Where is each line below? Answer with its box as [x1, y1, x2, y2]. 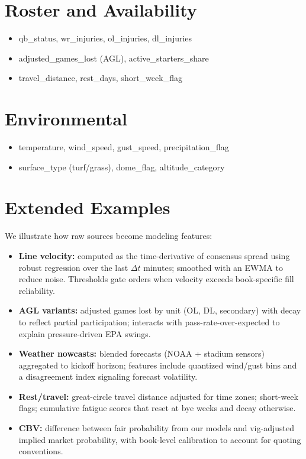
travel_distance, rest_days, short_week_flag [18, 72, 182, 84]
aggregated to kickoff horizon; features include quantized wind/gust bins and [18, 358, 297, 371]
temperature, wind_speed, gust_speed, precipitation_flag [18, 141, 229, 153]
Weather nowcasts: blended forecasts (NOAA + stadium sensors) [18, 347, 265, 360]
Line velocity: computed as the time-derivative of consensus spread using [18, 249, 290, 261]
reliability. [18, 284, 55, 296]
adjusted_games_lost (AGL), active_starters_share [18, 51, 209, 64]
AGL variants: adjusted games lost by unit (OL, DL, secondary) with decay [18, 304, 301, 316]
